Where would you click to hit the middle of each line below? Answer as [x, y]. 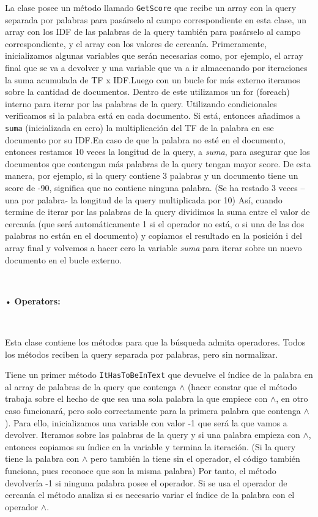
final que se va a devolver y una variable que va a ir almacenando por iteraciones [156, 68]
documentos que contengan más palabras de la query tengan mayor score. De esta [158, 163]
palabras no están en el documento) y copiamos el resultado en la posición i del [153, 236]
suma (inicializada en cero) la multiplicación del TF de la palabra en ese [139, 127]
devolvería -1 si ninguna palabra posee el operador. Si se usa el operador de [146, 482]
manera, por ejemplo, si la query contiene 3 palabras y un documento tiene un [152, 175]
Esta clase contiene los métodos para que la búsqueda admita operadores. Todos [155, 342]
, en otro [292, 398]
